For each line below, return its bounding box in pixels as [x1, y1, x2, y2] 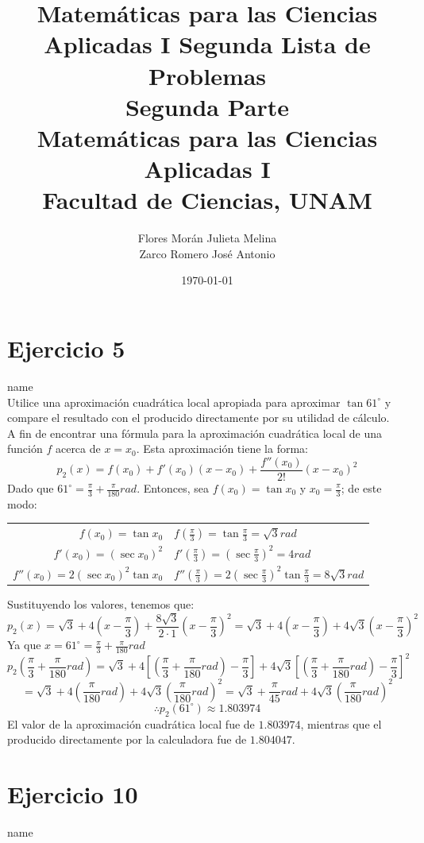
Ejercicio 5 [7, 332, 125, 365]
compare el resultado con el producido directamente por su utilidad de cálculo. [7, 409, 390, 426]
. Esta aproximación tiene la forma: [136, 440, 308, 457]
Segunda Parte [125, 90, 290, 122]
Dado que [7, 480, 54, 496]
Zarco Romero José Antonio [139, 245, 276, 261]
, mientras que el [300, 715, 382, 732]
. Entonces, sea [137, 480, 210, 496]
